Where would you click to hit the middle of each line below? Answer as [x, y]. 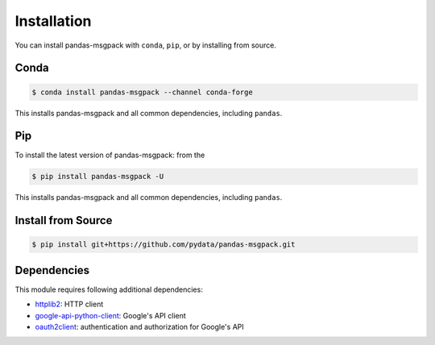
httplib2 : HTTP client [69, 304]
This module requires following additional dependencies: [109, 289]
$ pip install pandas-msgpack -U [98, 177]
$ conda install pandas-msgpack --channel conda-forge [142, 92]
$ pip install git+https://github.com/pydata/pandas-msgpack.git [164, 245]
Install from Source [64, 220]
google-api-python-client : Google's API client [111, 315]
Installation [53, 21]
